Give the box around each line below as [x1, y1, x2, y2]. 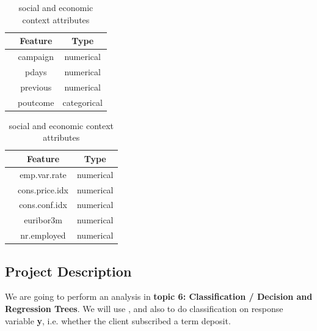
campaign [18, 50, 54, 63]
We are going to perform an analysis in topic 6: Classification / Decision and [5, 290, 313, 303]
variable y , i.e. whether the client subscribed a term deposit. [5, 314, 231, 327]
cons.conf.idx [19, 198, 67, 211]
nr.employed [20, 229, 66, 242]
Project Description [5, 261, 132, 280]
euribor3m [24, 214, 62, 226]
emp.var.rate [20, 168, 67, 180]
